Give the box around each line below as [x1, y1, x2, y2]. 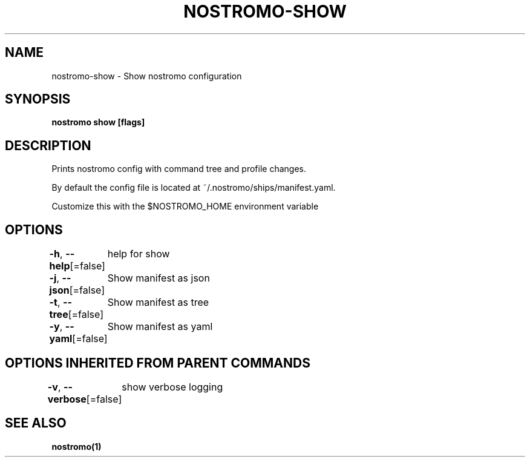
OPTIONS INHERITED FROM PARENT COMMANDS [5, 355, 310, 371]
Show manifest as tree [107, 296, 209, 309]
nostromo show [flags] [51, 117, 145, 128]
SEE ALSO [5, 415, 67, 431]
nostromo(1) [51, 441, 102, 452]
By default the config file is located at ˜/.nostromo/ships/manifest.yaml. [51, 182, 336, 193]
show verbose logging [122, 380, 223, 393]
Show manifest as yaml [107, 320, 213, 333]
